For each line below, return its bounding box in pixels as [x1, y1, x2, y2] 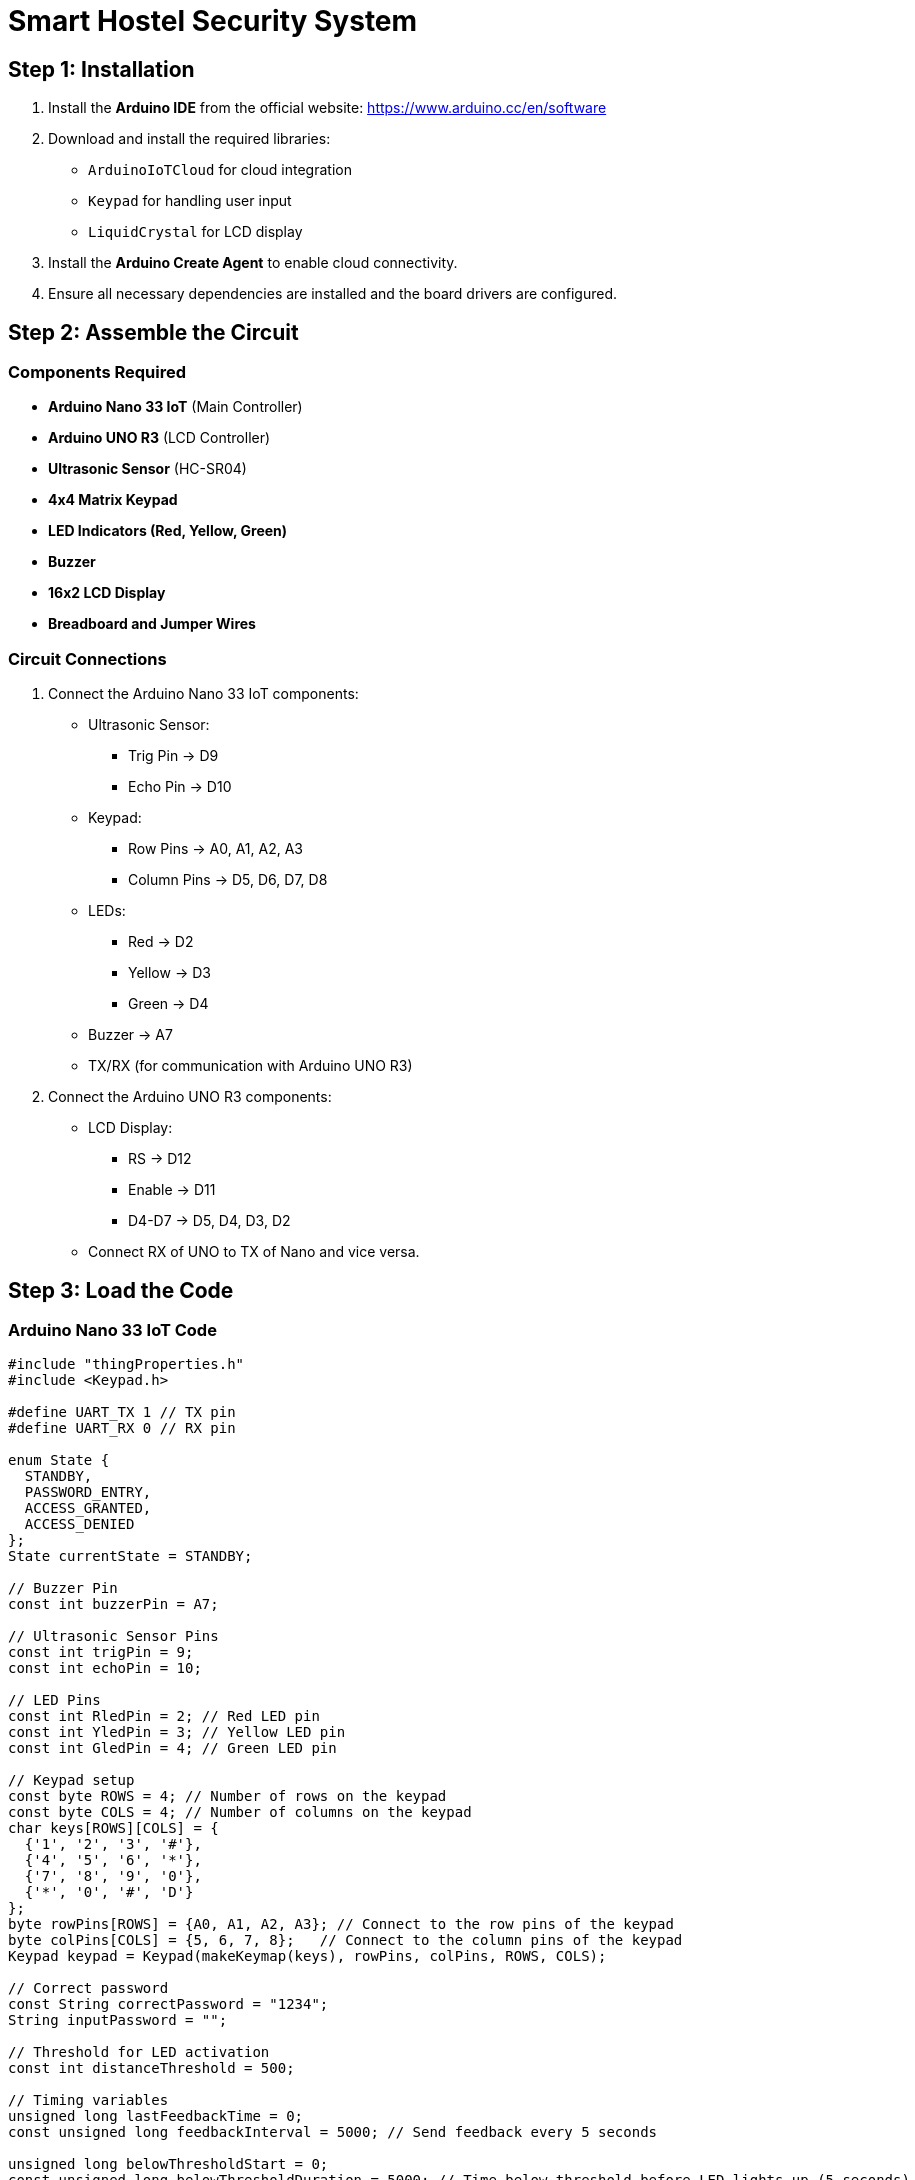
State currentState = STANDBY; [8, 1548, 253, 1565]
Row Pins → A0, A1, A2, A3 [128, 840, 303, 858]
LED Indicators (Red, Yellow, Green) [48, 522, 288, 540]
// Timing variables [8, 2092, 169, 2109]
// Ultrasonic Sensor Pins [8, 1628, 219, 1645]
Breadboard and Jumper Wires [48, 615, 256, 633]
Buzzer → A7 [88, 1026, 173, 1044]
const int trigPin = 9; [8, 1644, 194, 1661]
